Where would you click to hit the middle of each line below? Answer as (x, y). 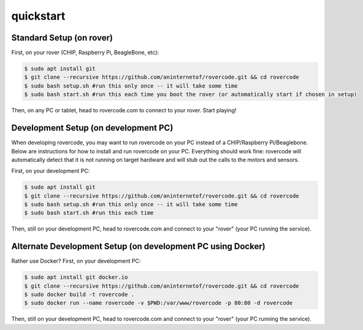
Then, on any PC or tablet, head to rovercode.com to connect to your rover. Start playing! (124, 110)
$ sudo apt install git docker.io (76, 277)
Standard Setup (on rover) (62, 38)
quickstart (38, 16)
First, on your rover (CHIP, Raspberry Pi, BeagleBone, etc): (85, 53)
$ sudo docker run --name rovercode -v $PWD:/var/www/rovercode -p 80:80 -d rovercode (159, 303)
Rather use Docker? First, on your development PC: (76, 261)
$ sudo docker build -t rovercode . (79, 295)
